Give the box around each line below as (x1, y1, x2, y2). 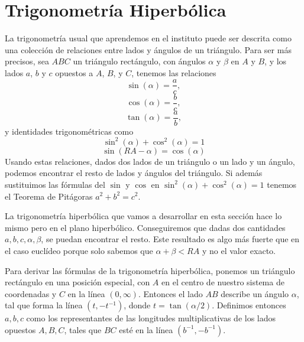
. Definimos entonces (212, 299, 286, 311)
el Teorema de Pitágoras (5, 190, 93, 202)
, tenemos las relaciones (131, 66, 216, 79)
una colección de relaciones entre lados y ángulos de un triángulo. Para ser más (5, 43, 292, 56)
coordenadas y (5, 287, 57, 299)
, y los (264, 55, 287, 67)
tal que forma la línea (5, 299, 83, 311)
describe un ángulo (221, 287, 289, 299)
